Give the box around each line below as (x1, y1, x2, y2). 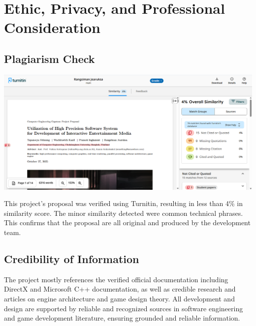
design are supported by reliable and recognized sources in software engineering (4, 303, 243, 313)
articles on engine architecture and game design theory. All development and (4, 293, 235, 303)
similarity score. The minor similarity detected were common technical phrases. (4, 207, 243, 218)
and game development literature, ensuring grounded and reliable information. (4, 313, 240, 323)
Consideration (4, 17, 100, 37)
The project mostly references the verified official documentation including (4, 274, 228, 284)
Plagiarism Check (4, 51, 95, 66)
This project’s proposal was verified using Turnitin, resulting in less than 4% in (4, 198, 243, 208)
